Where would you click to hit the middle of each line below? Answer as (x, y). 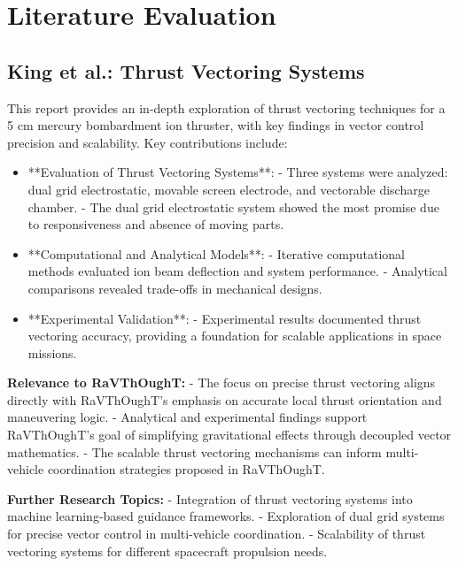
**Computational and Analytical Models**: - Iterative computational (217, 253)
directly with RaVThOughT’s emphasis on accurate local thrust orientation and (225, 399)
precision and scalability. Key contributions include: (147, 142)
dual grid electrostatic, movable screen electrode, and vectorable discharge (229, 189)
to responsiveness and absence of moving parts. (156, 224)
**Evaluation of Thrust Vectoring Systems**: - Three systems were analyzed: (238, 172)
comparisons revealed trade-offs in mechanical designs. (175, 288)
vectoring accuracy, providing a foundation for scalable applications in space (235, 336)
